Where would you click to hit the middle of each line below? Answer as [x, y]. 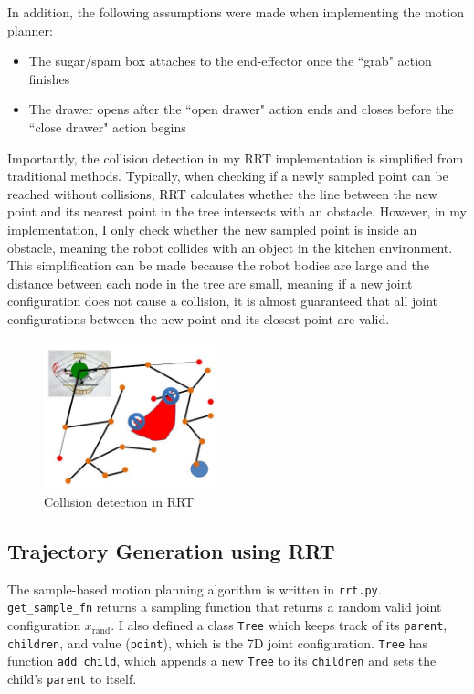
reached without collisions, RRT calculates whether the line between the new [222, 193]
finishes [49, 78]
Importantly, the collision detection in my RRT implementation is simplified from [236, 158]
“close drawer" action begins [107, 126]
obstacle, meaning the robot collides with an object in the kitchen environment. [230, 247]
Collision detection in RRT [119, 501]
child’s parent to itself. [72, 679]
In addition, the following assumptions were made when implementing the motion [236, 12]
